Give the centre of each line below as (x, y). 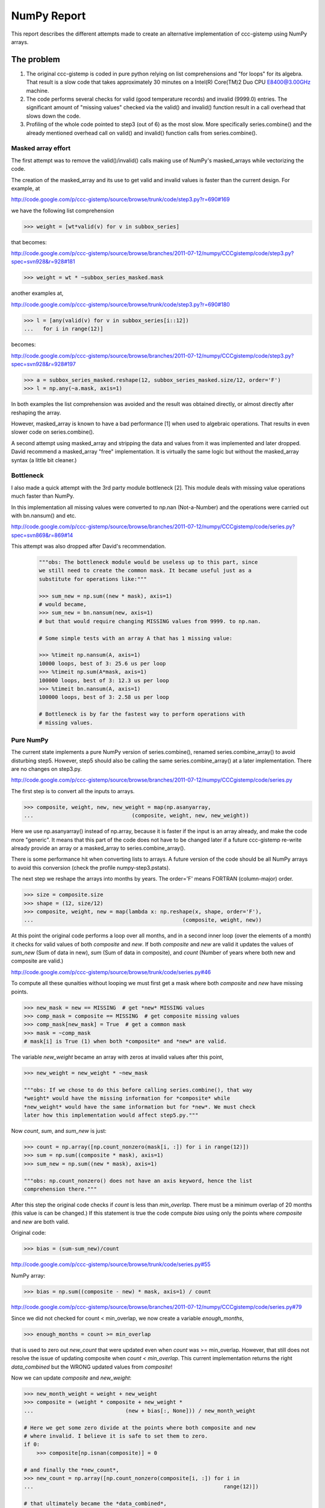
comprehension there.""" (60, 1189)
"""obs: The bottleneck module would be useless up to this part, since (148, 562)
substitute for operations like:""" (93, 579)
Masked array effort (41, 148)
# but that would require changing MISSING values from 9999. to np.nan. (150, 621)
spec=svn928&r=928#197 (44, 364)
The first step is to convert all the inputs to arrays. (73, 791)
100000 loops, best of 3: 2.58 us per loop (104, 697)
